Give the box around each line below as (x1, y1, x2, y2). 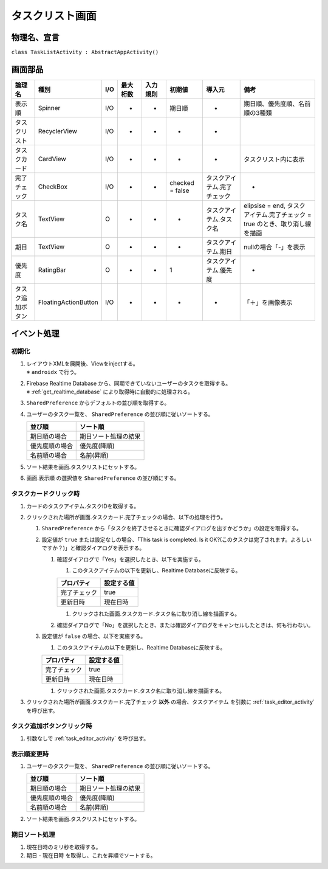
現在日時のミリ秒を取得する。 (26, 843, 101, 851)
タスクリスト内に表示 (244, 155, 305, 164)
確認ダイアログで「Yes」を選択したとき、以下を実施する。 (56, 555, 204, 563)
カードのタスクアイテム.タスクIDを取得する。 (26, 502, 140, 510)
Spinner (38, 103, 61, 112)
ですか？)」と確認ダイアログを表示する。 (41, 544, 145, 552)
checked (169, 178, 194, 187)
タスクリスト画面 (11, 9, 97, 23)
